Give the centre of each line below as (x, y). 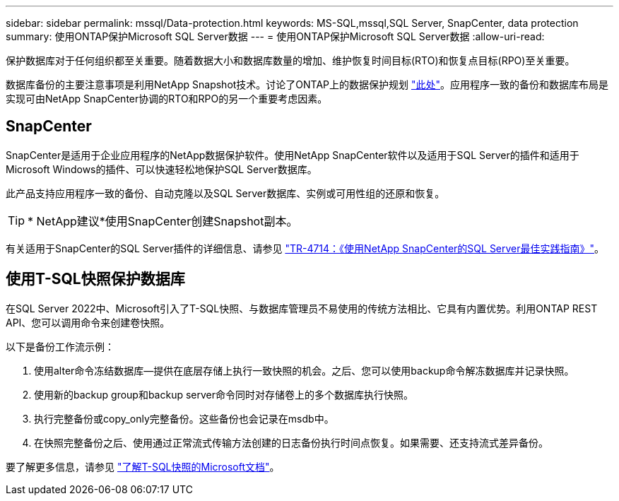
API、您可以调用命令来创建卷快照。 (88, 322)
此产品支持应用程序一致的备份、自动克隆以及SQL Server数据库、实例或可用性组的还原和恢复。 (225, 193)
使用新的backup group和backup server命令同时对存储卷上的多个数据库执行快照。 (224, 394)
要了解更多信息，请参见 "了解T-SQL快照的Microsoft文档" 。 (143, 466)
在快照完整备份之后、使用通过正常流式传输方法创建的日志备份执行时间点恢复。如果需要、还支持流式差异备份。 (291, 442)
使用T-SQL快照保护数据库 (95, 279)
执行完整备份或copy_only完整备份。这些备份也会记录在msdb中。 (184, 418)
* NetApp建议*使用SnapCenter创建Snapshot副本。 (163, 221)
